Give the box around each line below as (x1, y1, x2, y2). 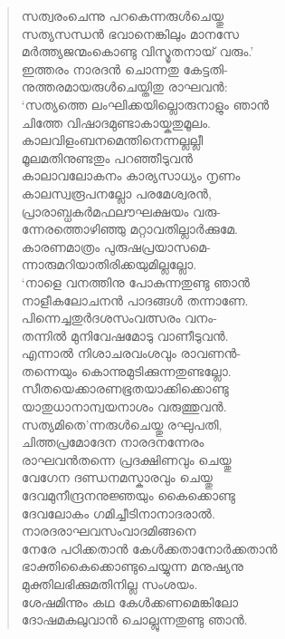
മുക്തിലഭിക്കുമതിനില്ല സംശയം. (21, 575, 198, 593)
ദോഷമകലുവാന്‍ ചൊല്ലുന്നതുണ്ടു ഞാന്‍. (21, 610, 248, 629)
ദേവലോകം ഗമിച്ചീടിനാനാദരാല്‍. (21, 503, 215, 522)
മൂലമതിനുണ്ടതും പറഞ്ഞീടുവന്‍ (21, 148, 193, 167)
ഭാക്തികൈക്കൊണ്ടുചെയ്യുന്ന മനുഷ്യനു (21, 557, 243, 576)
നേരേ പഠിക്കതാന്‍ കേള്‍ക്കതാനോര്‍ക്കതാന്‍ (21, 538, 278, 557)
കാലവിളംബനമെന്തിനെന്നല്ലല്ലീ (21, 131, 204, 150)
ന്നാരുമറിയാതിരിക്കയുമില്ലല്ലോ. (21, 255, 197, 274)
